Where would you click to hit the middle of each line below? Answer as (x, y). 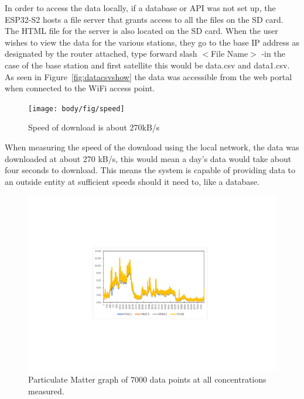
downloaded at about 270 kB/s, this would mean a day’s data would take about (148, 158)
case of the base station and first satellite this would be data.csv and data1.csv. (147, 65)
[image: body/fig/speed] (76, 109)
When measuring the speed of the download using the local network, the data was (152, 147)
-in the (273, 54)
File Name (229, 54)
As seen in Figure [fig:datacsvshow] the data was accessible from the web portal (148, 76)
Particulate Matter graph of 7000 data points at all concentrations (147, 379)
